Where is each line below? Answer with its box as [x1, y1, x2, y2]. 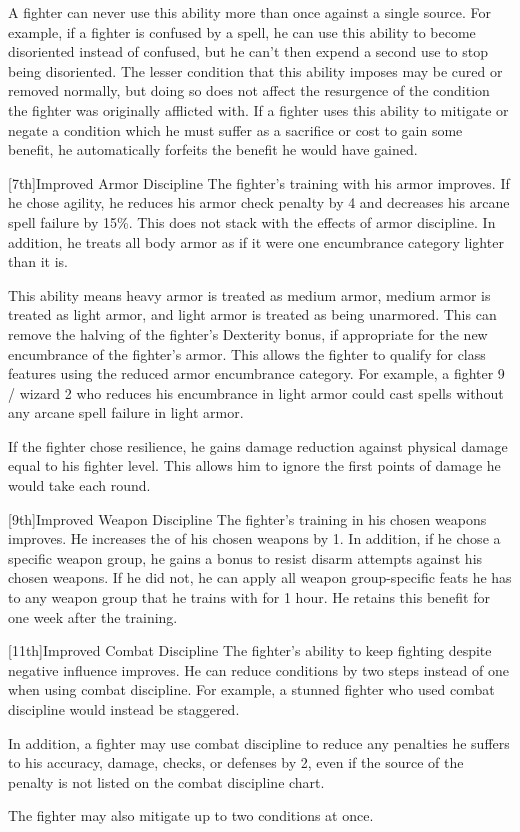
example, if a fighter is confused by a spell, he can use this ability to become [8, 21, 476, 42]
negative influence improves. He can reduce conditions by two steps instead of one [8, 659, 509, 680]
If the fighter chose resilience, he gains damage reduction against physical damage [8, 435, 508, 456]
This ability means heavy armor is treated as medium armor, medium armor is [8, 284, 491, 305]
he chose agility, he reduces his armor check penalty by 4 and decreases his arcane [8, 192, 510, 213]
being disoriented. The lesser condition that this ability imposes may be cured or [8, 60, 503, 81]
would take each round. [8, 475, 151, 496]
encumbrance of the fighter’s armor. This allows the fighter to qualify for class [8, 343, 486, 364]
